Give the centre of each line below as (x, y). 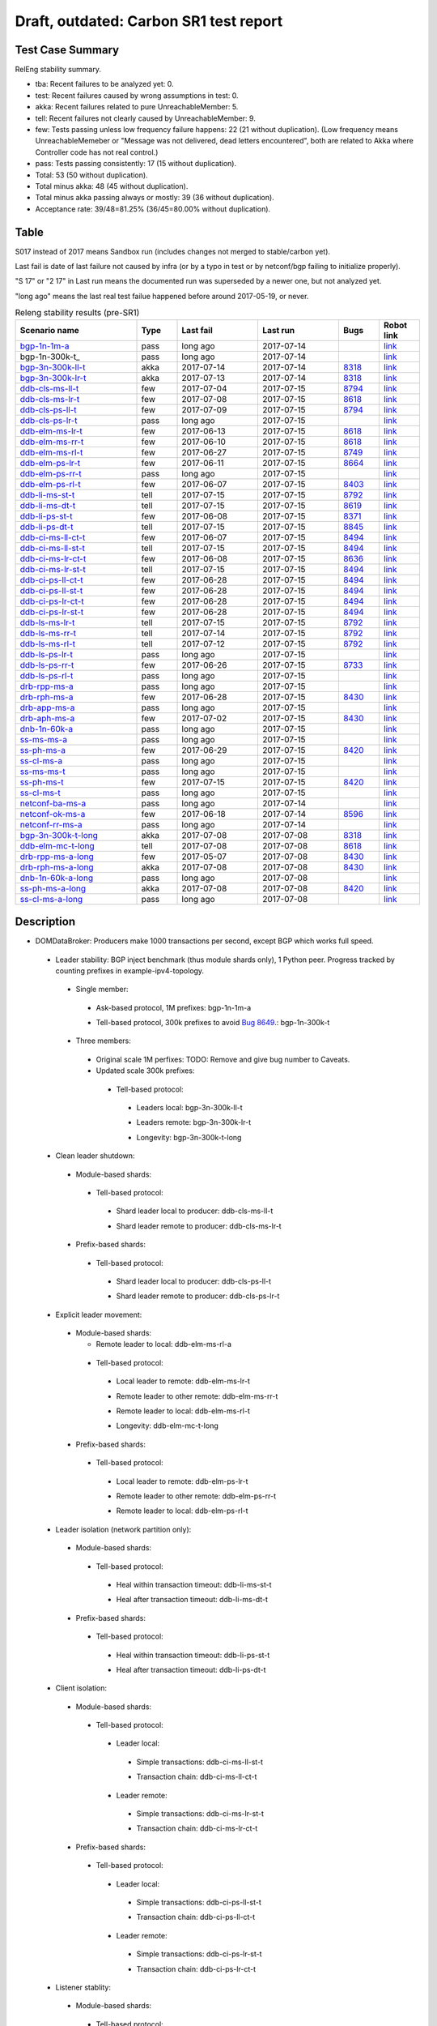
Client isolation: (81, 1688)
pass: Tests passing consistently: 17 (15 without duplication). (136, 164)
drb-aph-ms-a (47, 718)
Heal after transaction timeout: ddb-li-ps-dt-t (191, 1669)
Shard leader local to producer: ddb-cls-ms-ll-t (195, 1211)
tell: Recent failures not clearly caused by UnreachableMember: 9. (146, 118)
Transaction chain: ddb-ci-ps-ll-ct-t (196, 1917)
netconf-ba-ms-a (53, 803)
